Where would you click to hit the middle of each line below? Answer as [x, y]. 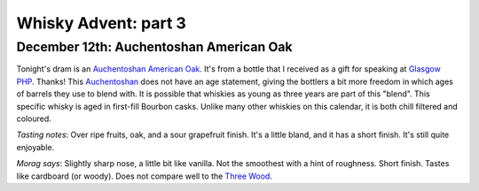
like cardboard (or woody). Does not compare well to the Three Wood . [144, 176]
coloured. [34, 118]
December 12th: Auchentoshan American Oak [154, 47]
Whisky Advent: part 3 [101, 23]
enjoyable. [35, 147]
